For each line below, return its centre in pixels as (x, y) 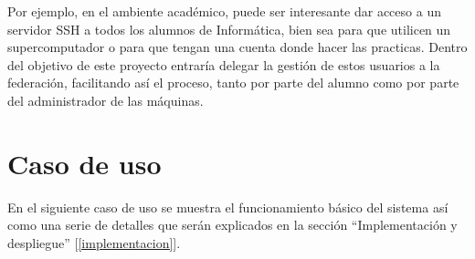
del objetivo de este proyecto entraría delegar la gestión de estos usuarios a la (224, 64)
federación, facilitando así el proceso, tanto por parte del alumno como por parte (233, 83)
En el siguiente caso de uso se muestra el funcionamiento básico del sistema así (228, 207)
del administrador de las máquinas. (106, 100)
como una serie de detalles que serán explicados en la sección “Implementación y (232, 225)
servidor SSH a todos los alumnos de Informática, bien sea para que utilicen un (229, 29)
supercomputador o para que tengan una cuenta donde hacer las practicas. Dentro (237, 47)
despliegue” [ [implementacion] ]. (94, 242)
